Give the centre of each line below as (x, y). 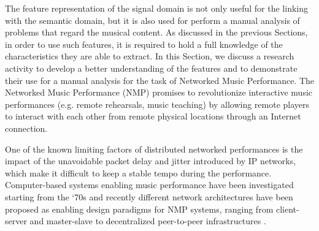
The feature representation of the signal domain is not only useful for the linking (157, 8)
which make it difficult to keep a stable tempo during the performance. (138, 172)
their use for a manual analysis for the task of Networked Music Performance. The (160, 80)
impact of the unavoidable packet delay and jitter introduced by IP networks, (151, 161)
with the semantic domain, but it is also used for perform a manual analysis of (152, 20)
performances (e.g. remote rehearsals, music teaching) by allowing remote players (157, 104)
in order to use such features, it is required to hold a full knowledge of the (144, 44)
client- (287, 209)
